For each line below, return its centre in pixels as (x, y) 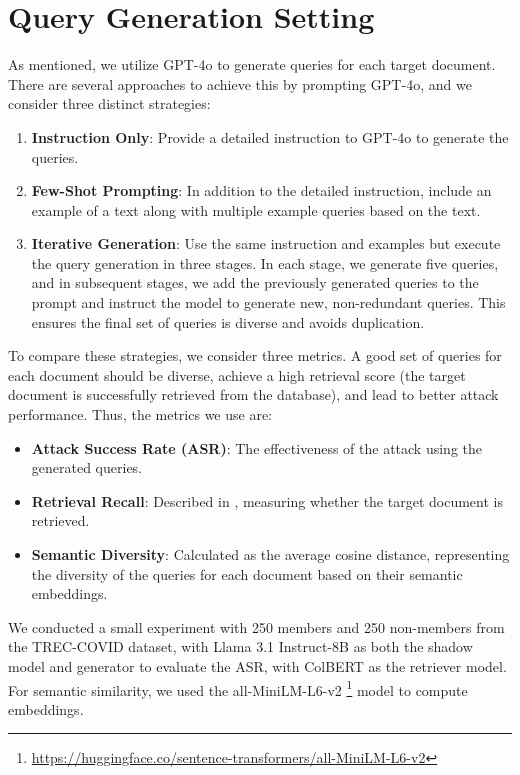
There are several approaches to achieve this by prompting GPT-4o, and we (240, 83)
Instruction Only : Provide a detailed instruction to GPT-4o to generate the (270, 136)
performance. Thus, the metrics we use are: (140, 414)
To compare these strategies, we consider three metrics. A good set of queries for (255, 355)
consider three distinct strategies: (109, 103)
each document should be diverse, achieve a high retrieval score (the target (237, 374)
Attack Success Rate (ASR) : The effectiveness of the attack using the (256, 447)
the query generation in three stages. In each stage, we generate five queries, (265, 262)
